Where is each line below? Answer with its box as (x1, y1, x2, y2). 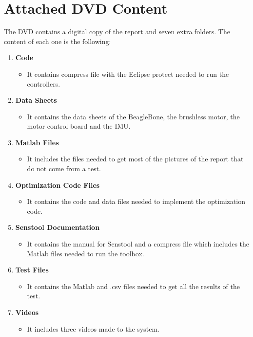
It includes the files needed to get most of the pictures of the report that (27, 154, 244, 164)
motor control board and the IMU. (27, 121, 131, 131)
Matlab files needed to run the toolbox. (27, 248, 144, 258)
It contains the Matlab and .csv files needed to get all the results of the (27, 281, 240, 291)
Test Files (15, 265, 49, 275)
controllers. (27, 78, 60, 89)
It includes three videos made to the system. (27, 323, 159, 334)
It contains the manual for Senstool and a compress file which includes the (27, 239, 250, 249)
